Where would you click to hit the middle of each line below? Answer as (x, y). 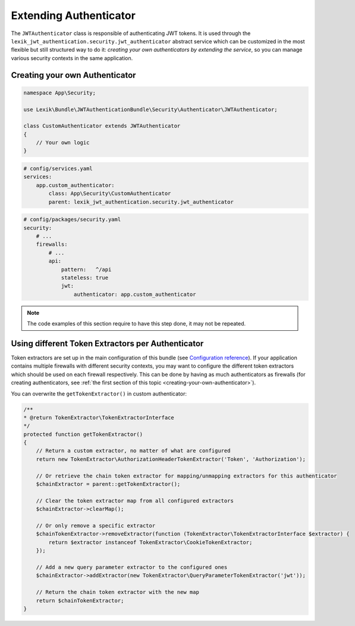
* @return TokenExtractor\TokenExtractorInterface (99, 418)
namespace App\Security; (60, 93)
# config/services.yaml (58, 169)
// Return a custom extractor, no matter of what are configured (133, 451)
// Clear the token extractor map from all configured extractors (135, 501)
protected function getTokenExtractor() (83, 434)
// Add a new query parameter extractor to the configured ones (132, 567)
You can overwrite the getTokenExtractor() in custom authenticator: (99, 393)
